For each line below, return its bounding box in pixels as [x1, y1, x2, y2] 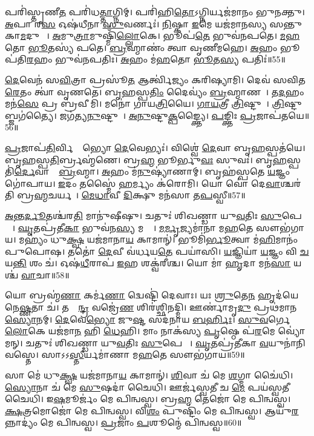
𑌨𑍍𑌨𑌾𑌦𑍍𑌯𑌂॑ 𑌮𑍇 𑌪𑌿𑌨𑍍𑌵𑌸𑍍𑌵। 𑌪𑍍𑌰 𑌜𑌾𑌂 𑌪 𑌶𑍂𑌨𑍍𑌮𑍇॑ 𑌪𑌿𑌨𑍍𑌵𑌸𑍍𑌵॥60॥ [5, 416, 242, 429]
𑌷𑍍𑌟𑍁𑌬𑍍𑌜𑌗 [284, 97, 302, 110]
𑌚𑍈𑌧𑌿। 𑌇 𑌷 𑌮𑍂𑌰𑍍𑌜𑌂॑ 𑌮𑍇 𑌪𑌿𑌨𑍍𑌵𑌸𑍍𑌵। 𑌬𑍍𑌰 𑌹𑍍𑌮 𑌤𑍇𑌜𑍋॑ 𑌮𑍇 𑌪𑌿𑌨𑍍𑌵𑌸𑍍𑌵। [5, 392, 291, 405]
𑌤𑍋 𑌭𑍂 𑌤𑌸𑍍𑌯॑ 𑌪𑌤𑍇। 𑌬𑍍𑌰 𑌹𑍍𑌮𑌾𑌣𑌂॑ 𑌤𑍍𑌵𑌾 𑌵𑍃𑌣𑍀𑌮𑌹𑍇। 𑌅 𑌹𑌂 [5, 41, 278, 53]
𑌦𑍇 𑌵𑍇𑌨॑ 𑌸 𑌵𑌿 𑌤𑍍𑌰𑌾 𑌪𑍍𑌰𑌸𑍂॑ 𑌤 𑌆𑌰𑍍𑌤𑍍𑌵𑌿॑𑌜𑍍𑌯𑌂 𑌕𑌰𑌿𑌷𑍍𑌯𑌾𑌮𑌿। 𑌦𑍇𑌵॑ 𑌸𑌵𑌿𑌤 [5, 73, 306, 86]
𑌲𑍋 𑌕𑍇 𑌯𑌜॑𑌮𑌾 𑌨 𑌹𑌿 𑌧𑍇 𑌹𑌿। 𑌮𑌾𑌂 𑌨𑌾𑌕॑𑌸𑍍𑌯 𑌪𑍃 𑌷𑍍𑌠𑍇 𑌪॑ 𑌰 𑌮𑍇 [5, 324, 275, 337]
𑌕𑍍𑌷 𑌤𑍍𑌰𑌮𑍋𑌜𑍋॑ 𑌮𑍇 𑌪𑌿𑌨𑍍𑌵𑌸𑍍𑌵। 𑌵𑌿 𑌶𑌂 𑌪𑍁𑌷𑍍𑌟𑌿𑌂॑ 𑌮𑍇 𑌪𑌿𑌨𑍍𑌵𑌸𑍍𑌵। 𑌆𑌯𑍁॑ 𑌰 [5, 404, 299, 417]
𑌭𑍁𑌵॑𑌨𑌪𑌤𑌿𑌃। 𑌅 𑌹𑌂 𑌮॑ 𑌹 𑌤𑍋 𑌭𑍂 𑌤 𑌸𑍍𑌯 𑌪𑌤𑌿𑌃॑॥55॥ [55, 53, 286, 65]
